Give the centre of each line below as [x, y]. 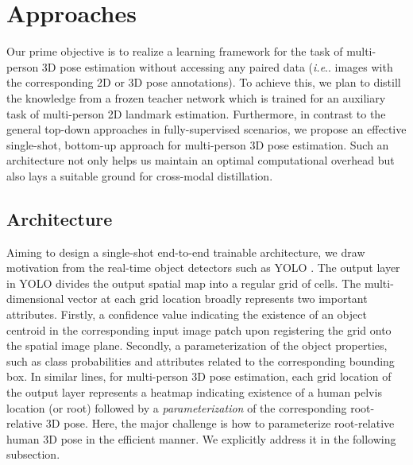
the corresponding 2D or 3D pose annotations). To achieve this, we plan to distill [204, 82]
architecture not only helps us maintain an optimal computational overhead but [201, 160]
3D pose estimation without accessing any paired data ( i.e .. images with [217, 66]
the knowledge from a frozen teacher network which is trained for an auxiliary [196, 97]
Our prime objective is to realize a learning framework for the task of [175, 51]
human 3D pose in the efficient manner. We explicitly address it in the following [201, 438]
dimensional [35, 298]
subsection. [33, 454]
